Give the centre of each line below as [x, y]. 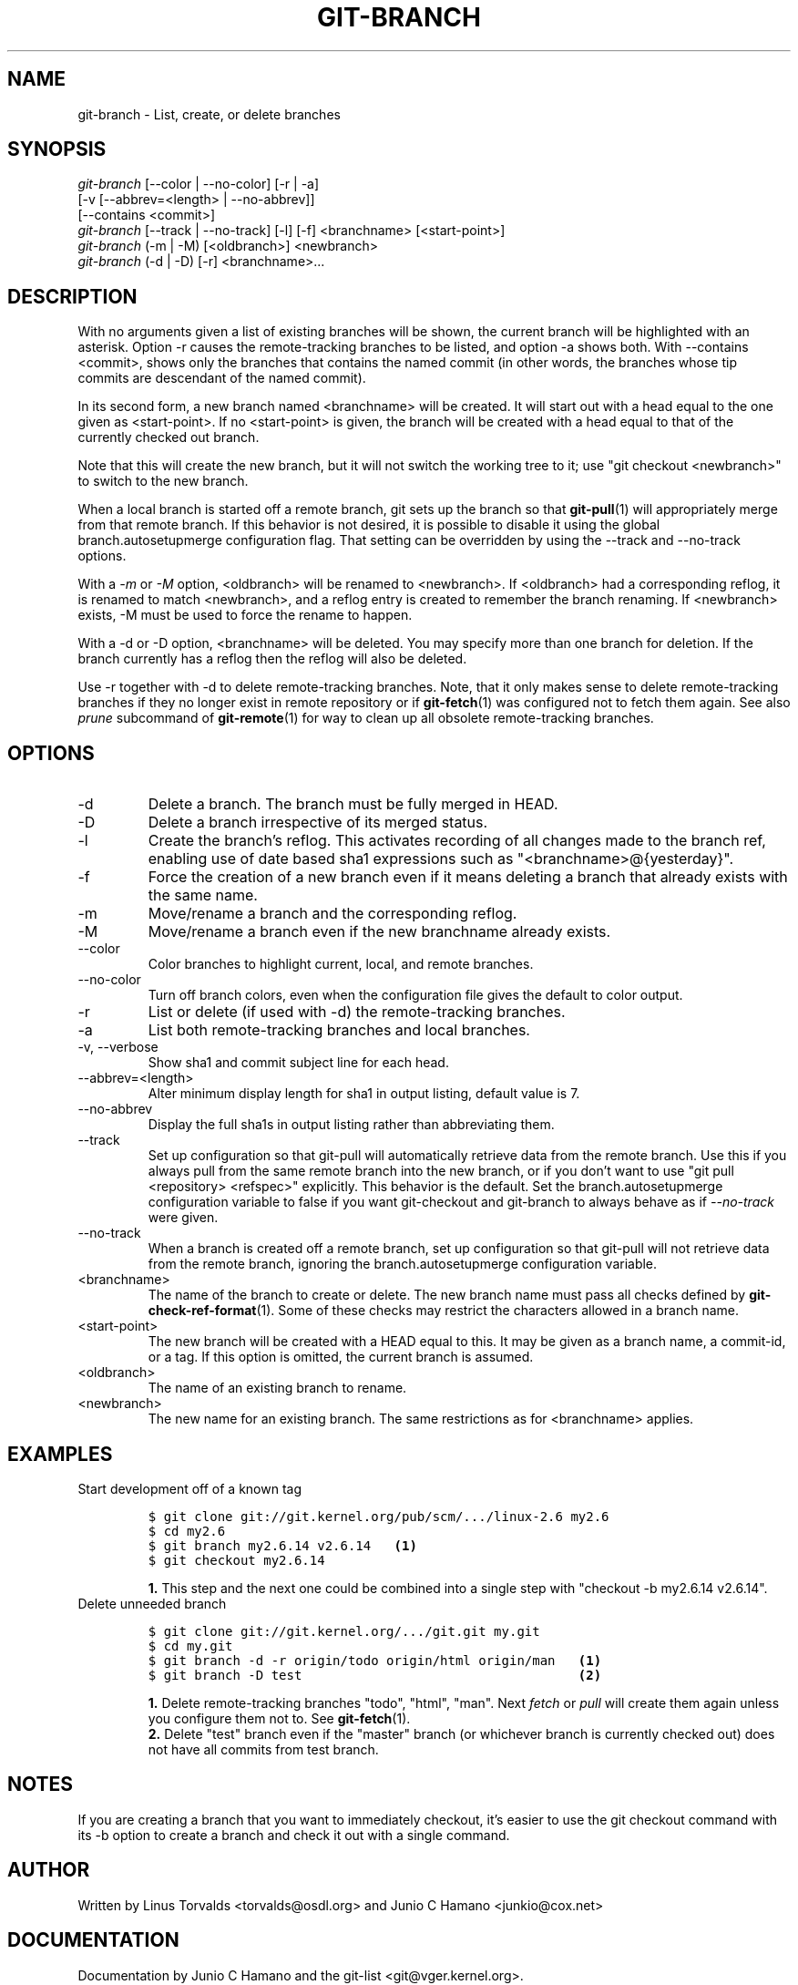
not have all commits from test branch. [263, 1749]
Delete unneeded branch [152, 1603]
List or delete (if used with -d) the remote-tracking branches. [357, 1012]
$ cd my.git [190, 1646]
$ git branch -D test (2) [375, 1675]
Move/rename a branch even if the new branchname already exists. [379, 932]
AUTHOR [49, 1870]
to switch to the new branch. [163, 481]
